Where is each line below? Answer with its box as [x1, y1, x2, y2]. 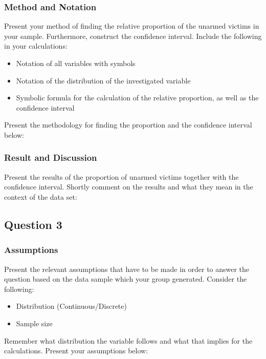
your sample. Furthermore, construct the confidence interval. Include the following [4, 30, 262, 41]
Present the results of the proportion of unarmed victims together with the [4, 171, 239, 182]
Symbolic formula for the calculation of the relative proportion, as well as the [16, 92, 259, 103]
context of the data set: [4, 191, 77, 202]
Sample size [16, 318, 53, 328]
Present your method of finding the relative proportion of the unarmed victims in [4, 20, 259, 31]
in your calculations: [4, 40, 68, 51]
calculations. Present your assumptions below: [4, 345, 148, 356]
